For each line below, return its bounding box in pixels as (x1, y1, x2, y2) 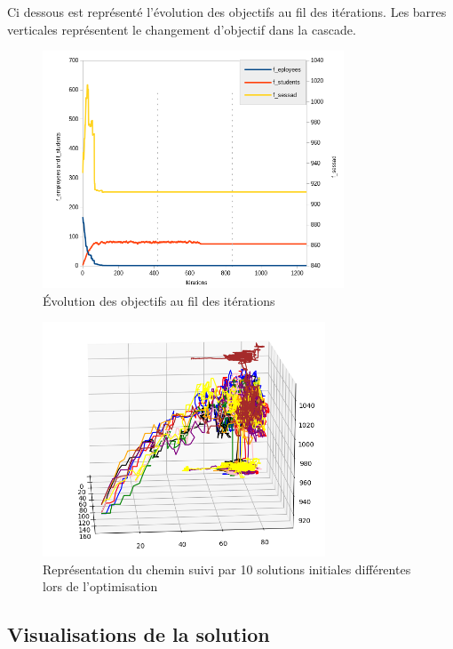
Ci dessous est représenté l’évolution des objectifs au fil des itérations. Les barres (7, 3, 447, 20)
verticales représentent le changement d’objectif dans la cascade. (7, 20, 356, 38)
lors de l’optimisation (43, 577, 158, 596)
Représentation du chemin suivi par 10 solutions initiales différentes (43, 559, 411, 578)
